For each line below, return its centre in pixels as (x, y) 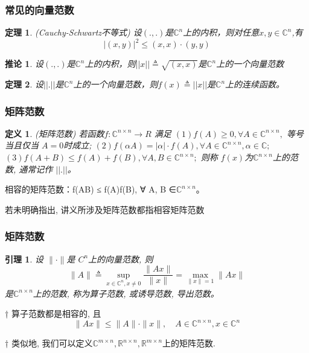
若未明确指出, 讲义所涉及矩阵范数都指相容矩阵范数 (105, 209)
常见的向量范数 (40, 9)
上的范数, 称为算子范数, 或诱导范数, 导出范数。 (126, 293)
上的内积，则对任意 (221, 32)
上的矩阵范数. (189, 343)
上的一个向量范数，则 (116, 84)
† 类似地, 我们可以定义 (49, 343)
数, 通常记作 (29, 169)
